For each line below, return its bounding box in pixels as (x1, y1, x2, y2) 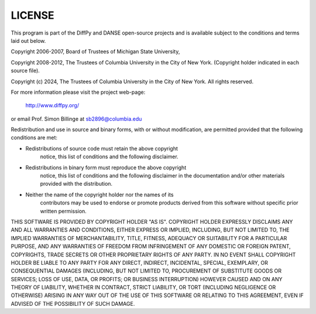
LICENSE (11, 9, 55, 22)
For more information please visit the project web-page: (11, 88, 146, 95)
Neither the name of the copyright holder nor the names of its (25, 191, 174, 198)
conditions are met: (11, 134, 58, 141)
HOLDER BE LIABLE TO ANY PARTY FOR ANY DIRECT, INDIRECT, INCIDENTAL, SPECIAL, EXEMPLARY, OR (11, 259, 269, 266)
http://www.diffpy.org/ (25, 102, 79, 109)
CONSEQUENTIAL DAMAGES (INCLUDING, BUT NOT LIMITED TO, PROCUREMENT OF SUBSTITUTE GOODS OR (11, 267, 282, 275)
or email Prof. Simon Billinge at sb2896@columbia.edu (11, 115, 142, 122)
